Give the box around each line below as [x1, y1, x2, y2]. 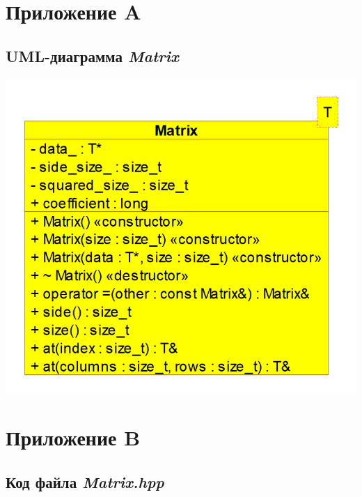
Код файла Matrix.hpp [6, 471, 164, 492]
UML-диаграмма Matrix [6, 45, 179, 66]
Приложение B [6, 423, 141, 452]
